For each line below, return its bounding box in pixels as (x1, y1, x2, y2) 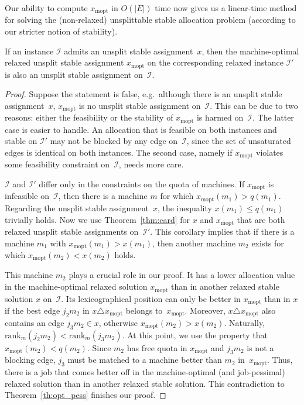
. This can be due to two (210, 99, 298, 111)
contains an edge (5, 316, 64, 328)
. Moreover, (185, 304, 226, 316)
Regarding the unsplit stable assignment (5, 201, 149, 214)
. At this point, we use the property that (122, 328, 268, 341)
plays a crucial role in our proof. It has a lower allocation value (69, 269, 295, 281)
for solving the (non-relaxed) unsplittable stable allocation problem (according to (5, 13, 296, 26)
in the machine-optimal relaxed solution (5, 280, 148, 293)
